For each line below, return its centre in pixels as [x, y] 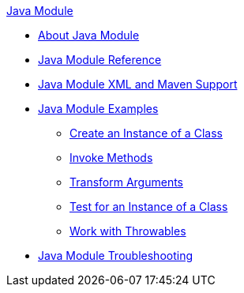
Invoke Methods [111, 158]
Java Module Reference [100, 60]
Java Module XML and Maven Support [138, 84]
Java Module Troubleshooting [115, 255]
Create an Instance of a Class [146, 133]
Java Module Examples [98, 109]
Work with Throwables [128, 231]
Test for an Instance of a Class [149, 207]
